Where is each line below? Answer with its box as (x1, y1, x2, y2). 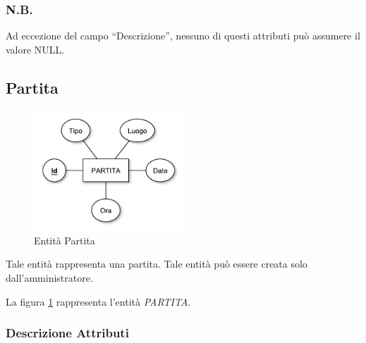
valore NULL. (6, 42, 65, 56)
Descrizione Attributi (6, 324, 129, 342)
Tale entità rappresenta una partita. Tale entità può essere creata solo (6, 256, 307, 271)
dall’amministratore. (6, 270, 93, 285)
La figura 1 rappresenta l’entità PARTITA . (6, 294, 191, 308)
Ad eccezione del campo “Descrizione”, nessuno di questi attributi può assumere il (6, 28, 360, 43)
